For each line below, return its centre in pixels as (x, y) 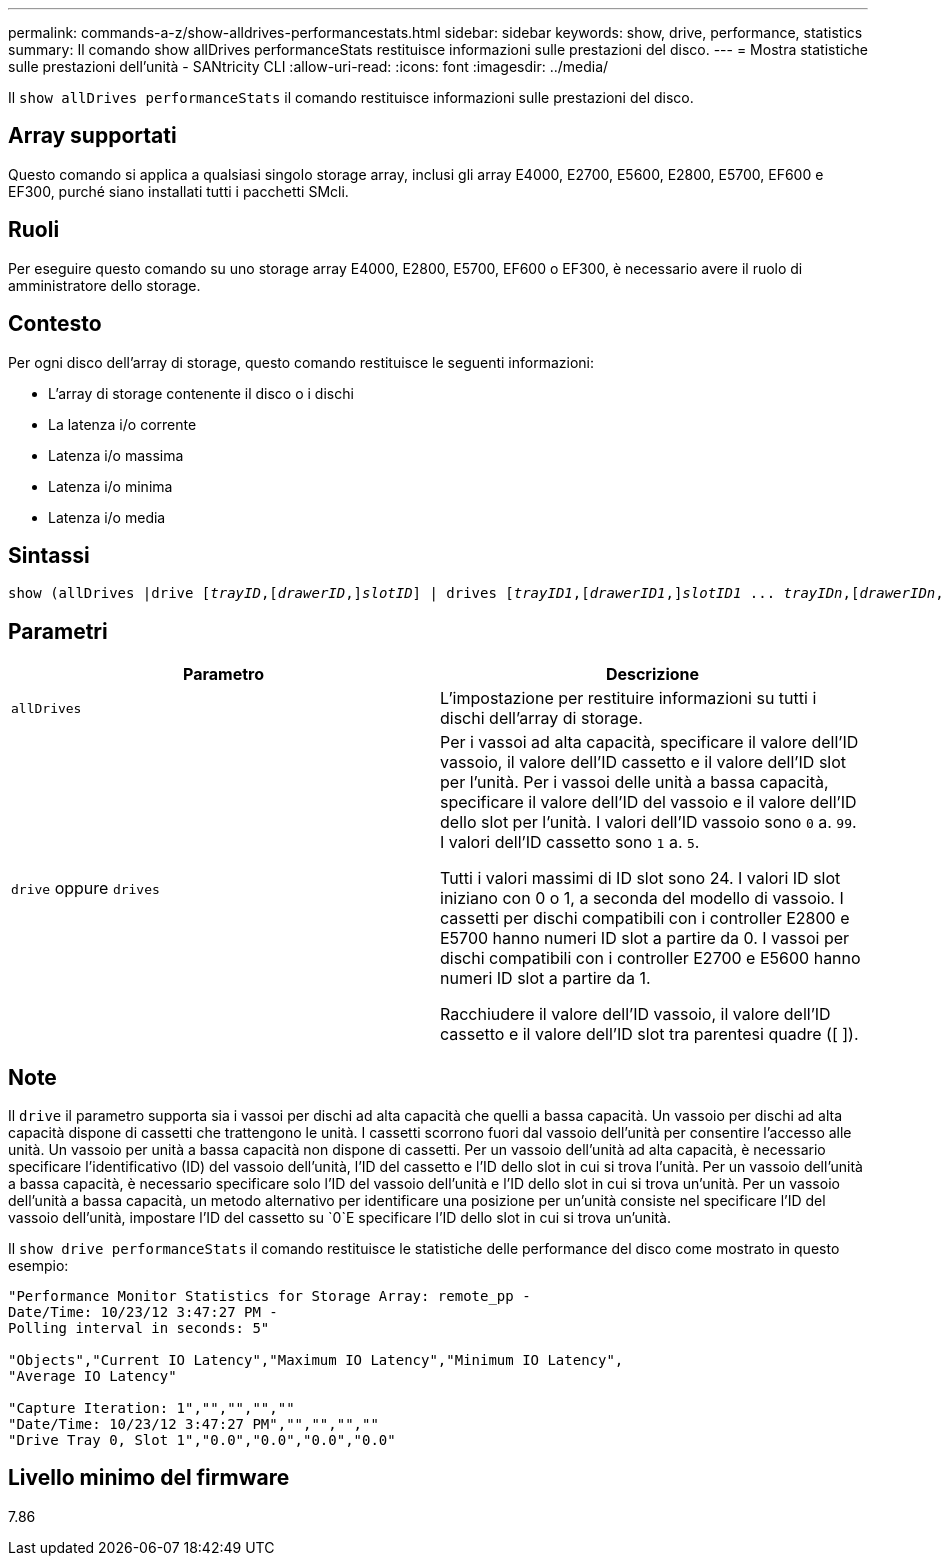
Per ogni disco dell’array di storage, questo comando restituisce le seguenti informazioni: (301, 362)
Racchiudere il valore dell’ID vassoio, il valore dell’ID (635, 1014)
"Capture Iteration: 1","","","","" (151, 1408)
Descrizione (652, 674)
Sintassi (49, 555)
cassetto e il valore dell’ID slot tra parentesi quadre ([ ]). (649, 1034)
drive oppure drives (85, 888)
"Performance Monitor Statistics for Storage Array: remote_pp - (269, 1296)
